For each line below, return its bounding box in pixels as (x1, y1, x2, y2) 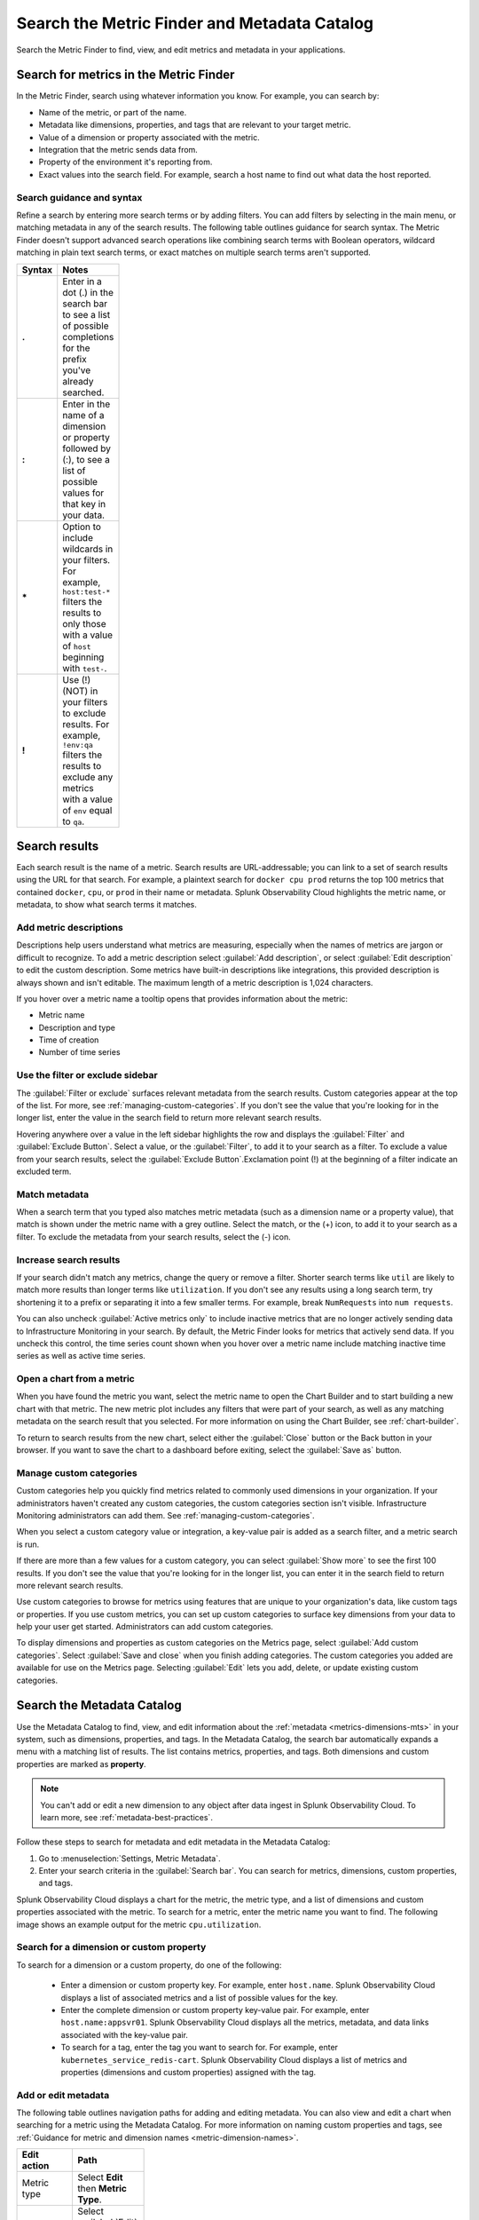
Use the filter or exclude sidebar (16, 1069, 159, 1082)
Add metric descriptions (16, 921, 123, 933)
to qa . (62, 815, 85, 828)
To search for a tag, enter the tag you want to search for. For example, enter (60, 2042, 339, 2053)
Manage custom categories (16, 1466, 137, 1479)
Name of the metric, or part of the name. (38, 107, 187, 117)
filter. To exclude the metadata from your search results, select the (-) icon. (16, 1231, 292, 1242)
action (21, 2160, 50, 2172)
